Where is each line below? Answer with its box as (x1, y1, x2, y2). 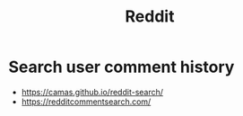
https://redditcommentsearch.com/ (21, 96, 152, 107)
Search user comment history (8, 57, 235, 77)
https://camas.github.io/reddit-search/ (21, 86, 163, 97)
